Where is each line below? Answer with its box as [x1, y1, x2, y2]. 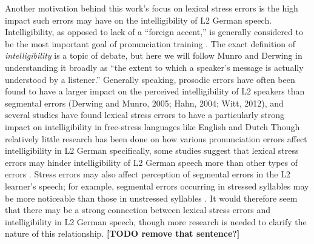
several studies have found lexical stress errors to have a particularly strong [5, 108, 284, 121]
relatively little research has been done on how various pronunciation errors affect [5, 132, 307, 145]
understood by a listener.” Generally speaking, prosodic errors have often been [5, 73, 295, 85]
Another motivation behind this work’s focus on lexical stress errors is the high [5, 2, 298, 14]
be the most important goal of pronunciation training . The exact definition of [5, 37, 295, 50]
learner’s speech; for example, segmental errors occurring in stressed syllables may [5, 179, 309, 192]
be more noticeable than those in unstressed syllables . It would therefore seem [5, 191, 298, 204]
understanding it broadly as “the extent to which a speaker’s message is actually [5, 61, 304, 73]
